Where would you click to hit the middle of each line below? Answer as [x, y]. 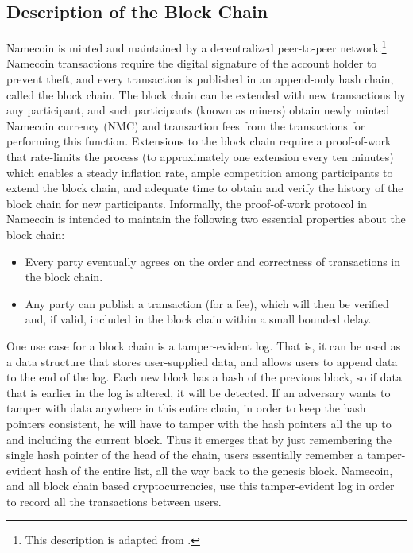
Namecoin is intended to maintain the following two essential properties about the [206, 219]
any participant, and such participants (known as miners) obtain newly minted [198, 110]
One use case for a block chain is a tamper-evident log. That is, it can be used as [204, 345]
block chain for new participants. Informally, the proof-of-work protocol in [187, 203]
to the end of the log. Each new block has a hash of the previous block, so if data [204, 377]
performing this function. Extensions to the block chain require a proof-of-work [199, 141]
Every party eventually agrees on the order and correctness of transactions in [213, 261]
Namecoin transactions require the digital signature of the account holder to [192, 63]
